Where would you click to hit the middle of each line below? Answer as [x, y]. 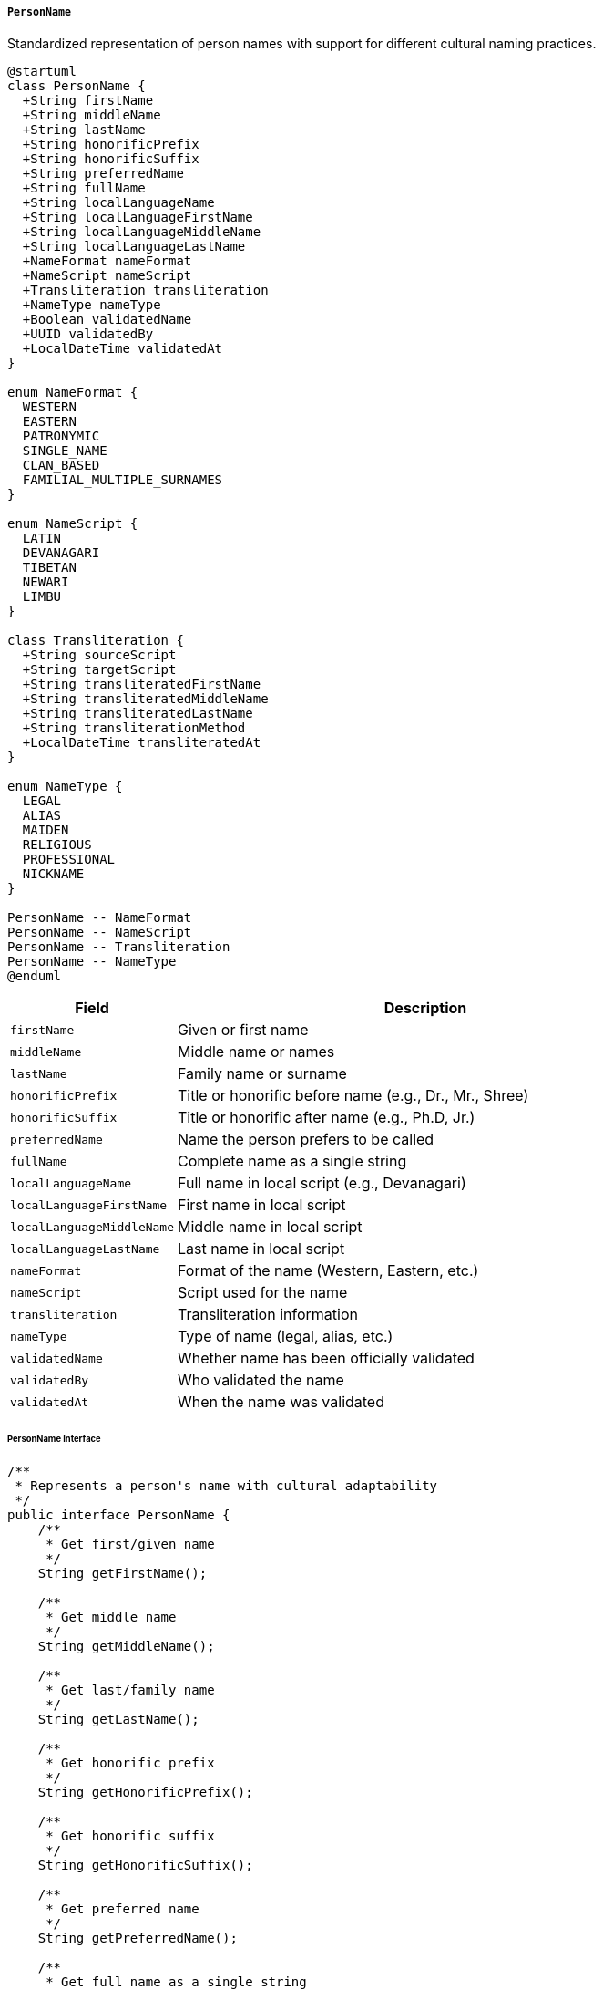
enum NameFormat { [73, 393]
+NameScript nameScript [107, 276]
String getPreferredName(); [138, 1938]
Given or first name [243, 1030]
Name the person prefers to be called [306, 1140]
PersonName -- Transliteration [119, 947]
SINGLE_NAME [65, 451]
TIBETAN [49, 568]
